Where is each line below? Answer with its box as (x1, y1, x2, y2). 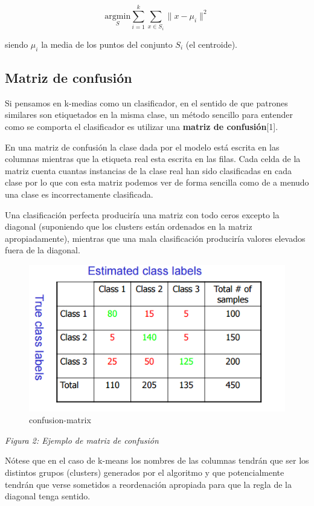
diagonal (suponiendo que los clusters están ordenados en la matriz (5, 220, 252, 233)
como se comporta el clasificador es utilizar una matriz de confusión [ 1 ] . (5, 120, 278, 132)
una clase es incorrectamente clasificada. (5, 187, 153, 200)
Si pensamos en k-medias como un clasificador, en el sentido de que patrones (5, 96, 288, 109)
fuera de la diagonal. (5, 244, 80, 256)
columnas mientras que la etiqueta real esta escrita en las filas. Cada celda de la (5, 152, 301, 165)
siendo (5, 37, 28, 50)
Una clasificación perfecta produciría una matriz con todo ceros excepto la (5, 208, 280, 221)
